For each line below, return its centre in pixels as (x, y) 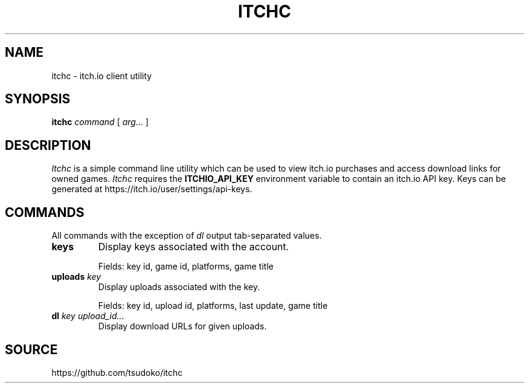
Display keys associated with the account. (194, 247)
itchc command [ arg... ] (100, 122)
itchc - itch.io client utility (102, 76)
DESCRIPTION (48, 145)
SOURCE (31, 349)
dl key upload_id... (88, 316)
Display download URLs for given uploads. (182, 326)
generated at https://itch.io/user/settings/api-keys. (152, 189)
